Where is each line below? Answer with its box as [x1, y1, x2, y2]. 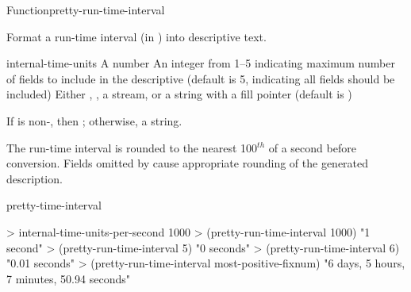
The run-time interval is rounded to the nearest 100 [6, 139, 258, 156]
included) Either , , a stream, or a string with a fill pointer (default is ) [6, 86, 352, 102]
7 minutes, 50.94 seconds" [6, 270, 130, 286]
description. [6, 170, 63, 186]
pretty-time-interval [6, 197, 102, 213]
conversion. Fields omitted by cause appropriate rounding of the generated [6, 155, 369, 171]
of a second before [268, 139, 356, 156]
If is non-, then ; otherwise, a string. [6, 112, 182, 129]
